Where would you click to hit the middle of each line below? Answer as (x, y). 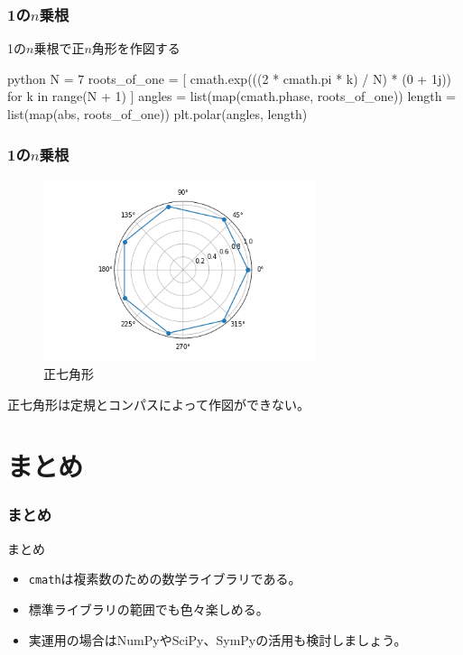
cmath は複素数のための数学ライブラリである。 (165, 579)
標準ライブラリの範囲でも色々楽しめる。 (148, 609)
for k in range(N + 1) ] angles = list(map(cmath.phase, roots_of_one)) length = (232, 96)
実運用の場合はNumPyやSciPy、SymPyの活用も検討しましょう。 (218, 639)
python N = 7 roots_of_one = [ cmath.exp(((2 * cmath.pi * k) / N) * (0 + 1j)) (230, 78)
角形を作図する (136, 48)
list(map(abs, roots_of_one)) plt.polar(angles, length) (157, 114)
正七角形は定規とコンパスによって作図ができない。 (158, 404)
